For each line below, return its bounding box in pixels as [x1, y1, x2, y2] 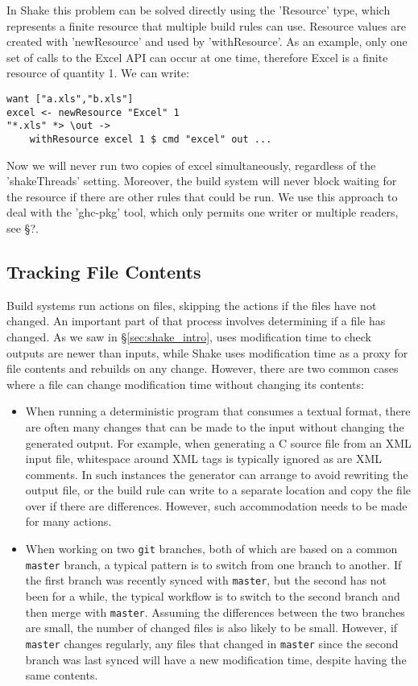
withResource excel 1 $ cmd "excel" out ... [29, 133, 272, 145]
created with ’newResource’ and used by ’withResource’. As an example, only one [6, 33, 408, 50]
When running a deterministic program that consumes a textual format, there [25, 403, 411, 419]
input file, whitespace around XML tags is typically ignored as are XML [25, 450, 383, 467]
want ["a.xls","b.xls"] [6, 93, 134, 105]
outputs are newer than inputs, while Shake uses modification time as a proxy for [6, 344, 408, 361]
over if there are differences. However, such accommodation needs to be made [25, 497, 408, 514]
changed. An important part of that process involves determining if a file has [6, 312, 386, 329]
